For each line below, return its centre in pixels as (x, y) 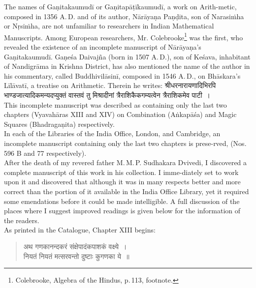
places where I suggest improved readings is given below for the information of (122, 211)
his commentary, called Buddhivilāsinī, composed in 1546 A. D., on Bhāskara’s (122, 75)
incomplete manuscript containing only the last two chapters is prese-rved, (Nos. (125, 143)
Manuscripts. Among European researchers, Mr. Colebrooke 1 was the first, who (124, 36)
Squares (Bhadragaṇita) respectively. (59, 124)
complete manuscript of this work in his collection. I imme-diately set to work (121, 172)
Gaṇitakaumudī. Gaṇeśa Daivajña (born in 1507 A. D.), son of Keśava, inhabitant (127, 56)
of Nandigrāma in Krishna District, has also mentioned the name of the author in (127, 66)
